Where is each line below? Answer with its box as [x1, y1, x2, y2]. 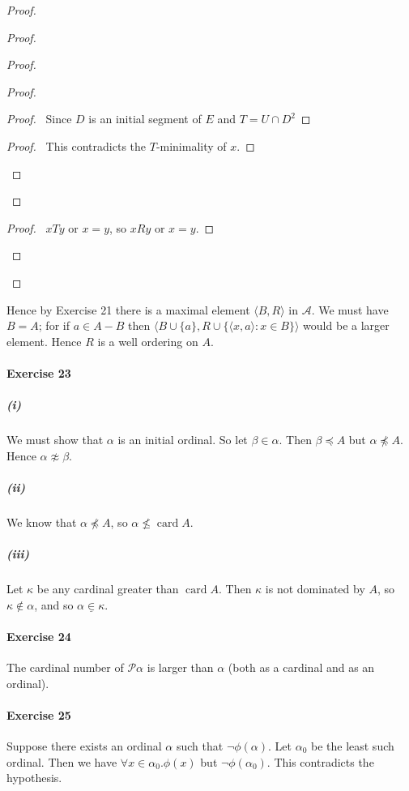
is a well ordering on [97, 332, 198, 349]
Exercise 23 [6, 364, 71, 381]
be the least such [310, 737, 394, 754]
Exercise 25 [6, 706, 71, 723]
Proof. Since [6, 110, 72, 127]
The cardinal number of [6, 658, 124, 675]
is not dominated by [265, 579, 365, 596]
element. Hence [6, 332, 82, 349]
